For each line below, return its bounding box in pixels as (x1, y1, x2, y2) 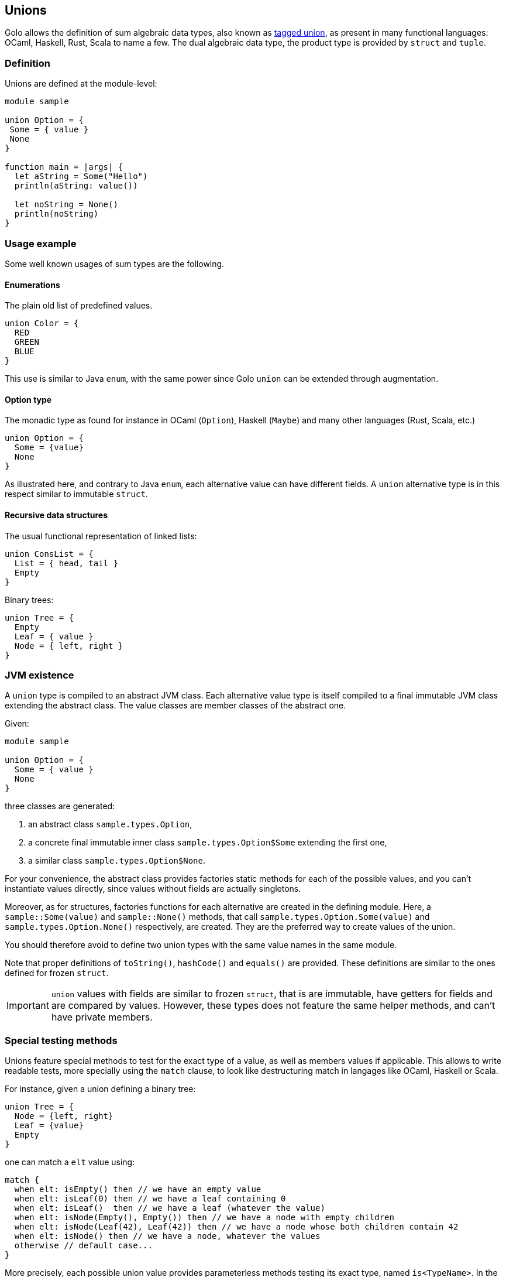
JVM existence (5, 669, 74, 681)
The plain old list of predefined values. (5, 300, 153, 311)
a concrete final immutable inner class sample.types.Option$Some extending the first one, (28, 837, 387, 848)
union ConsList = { (5, 549, 94, 559)
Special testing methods (5, 1034, 118, 1046)
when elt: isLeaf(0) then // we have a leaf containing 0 (14, 1194, 286, 1204)
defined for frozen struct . (5, 968, 109, 978)
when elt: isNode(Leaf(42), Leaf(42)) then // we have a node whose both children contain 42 (14, 1222, 459, 1232)
